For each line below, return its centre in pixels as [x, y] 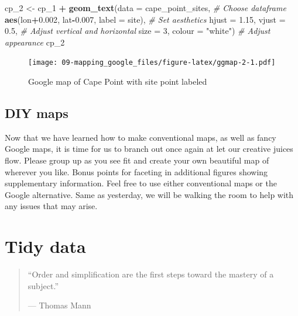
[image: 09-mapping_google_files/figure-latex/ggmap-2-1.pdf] [152, 63]
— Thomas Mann [59, 305]
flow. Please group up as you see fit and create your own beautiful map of [137, 160]
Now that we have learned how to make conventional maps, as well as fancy [141, 137]
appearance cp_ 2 [35, 42]
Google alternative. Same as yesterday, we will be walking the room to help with [149, 194]
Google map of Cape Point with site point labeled [118, 81]
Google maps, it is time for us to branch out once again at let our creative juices [149, 149]
